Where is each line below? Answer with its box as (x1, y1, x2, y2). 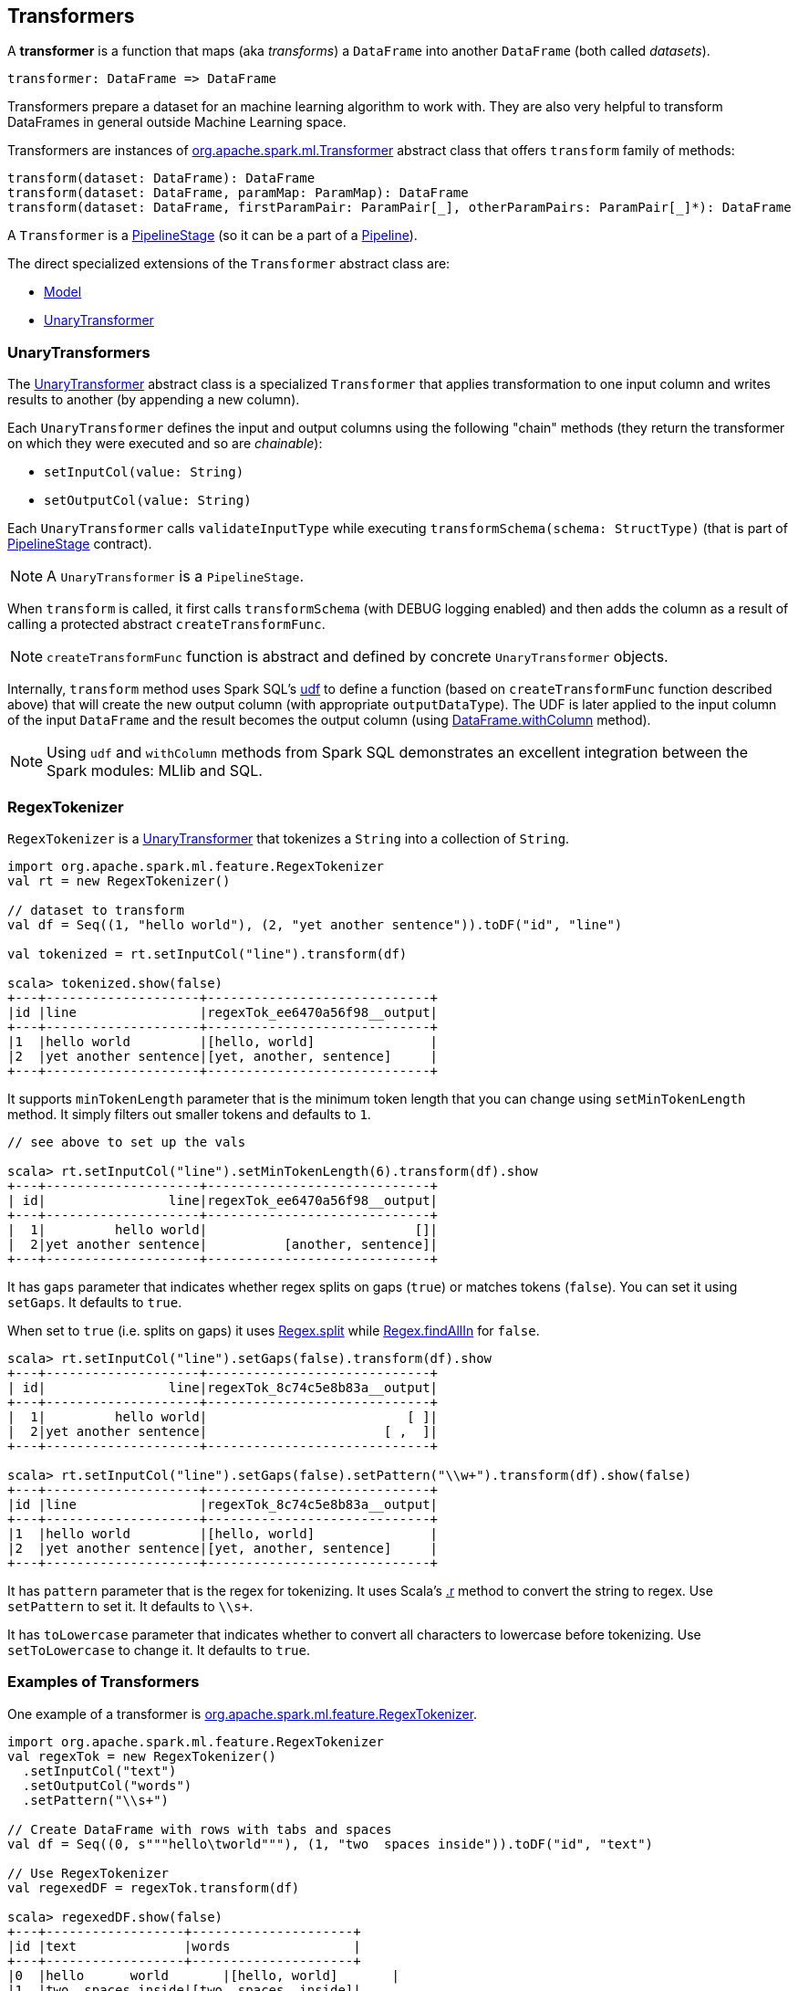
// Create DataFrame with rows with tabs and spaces (7, 1821, 392, 1837)
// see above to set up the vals (7, 1134, 246, 1149)
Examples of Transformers (7, 1672, 200, 1692)
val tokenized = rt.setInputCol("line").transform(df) (7, 946, 408, 961)
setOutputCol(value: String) (44, 493, 252, 508)
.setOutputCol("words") (22, 1777, 192, 1793)
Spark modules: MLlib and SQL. (47, 761, 263, 781)
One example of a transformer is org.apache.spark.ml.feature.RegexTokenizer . (7, 1705, 478, 1722)
